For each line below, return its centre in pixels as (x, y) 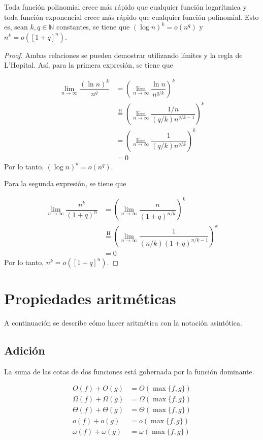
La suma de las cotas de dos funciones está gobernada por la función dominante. (129, 371)
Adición (25, 350)
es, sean (16, 27)
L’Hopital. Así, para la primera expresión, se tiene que (89, 65)
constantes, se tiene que (93, 27)
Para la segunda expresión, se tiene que (65, 183)
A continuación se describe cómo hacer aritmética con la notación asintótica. (123, 322)
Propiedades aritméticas (90, 298)
